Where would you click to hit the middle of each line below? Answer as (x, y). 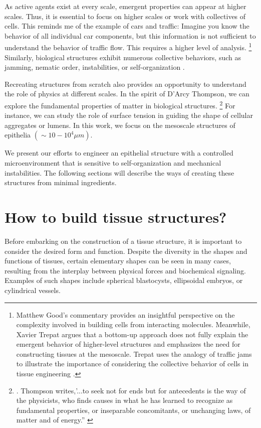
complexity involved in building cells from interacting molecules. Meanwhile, (133, 324)
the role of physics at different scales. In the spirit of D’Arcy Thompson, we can (127, 94)
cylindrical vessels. (33, 290)
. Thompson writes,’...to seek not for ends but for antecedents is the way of (131, 390)
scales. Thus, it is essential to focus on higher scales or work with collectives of (125, 16)
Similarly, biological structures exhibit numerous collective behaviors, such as (123, 57)
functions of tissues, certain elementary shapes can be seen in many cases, (118, 261)
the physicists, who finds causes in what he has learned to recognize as (124, 400)
